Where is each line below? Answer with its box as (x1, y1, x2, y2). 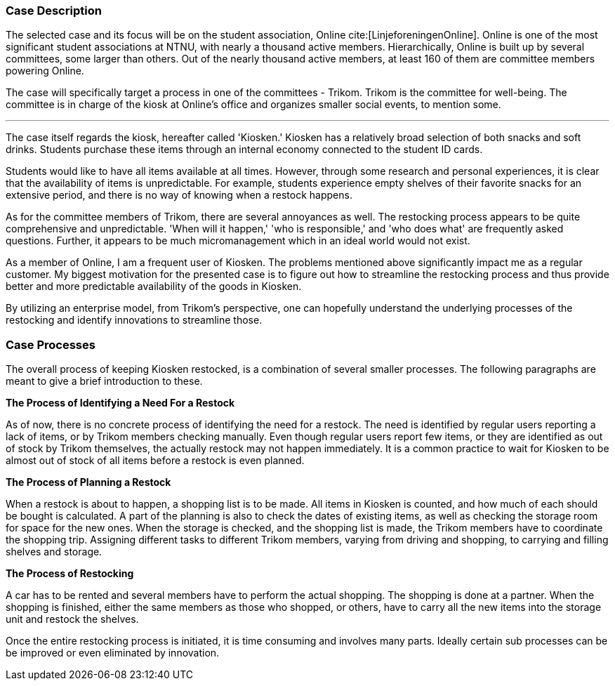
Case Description (6, 4, 102, 18)
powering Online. (6, 65, 84, 77)
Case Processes (6, 337, 95, 352)
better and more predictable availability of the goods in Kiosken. (6, 280, 302, 293)
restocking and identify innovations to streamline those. (6, 314, 263, 326)
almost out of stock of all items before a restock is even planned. (6, 454, 305, 467)
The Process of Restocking (6, 567, 134, 580)
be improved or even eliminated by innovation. (6, 647, 220, 659)
